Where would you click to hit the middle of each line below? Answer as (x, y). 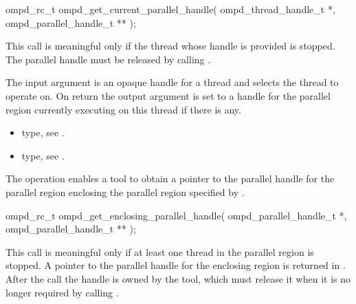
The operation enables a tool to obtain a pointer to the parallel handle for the (170, 178)
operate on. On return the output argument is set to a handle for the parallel (168, 95)
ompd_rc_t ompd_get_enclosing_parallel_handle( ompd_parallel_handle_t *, (176, 215)
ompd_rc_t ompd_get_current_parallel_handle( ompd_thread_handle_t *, (170, 9)
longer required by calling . (62, 292)
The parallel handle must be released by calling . (108, 59)
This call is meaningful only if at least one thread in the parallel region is (160, 251)
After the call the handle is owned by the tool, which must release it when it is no (178, 278)
